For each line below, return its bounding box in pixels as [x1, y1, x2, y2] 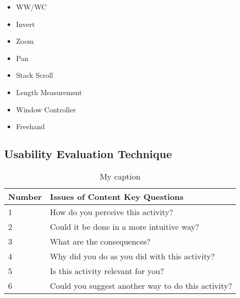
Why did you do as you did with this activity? [50, 250, 215, 262]
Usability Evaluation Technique [4, 146, 172, 162]
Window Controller [16, 104, 76, 114]
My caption [100, 170, 141, 182]
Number [8, 190, 42, 202]
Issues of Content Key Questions [50, 190, 184, 202]
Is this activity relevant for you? [50, 264, 164, 277]
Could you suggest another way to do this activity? [50, 279, 232, 291]
